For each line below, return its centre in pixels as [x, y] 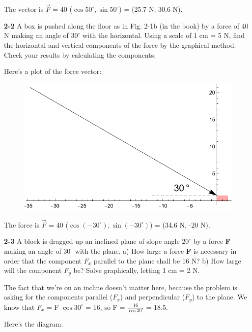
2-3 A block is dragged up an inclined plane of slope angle [92, 241]
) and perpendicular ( [153, 297]
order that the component [43, 260]
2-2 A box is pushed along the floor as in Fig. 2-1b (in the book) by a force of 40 [126, 25]
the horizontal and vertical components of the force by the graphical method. [120, 45]
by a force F [212, 241]
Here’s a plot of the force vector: [53, 71]
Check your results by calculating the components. [80, 54]
